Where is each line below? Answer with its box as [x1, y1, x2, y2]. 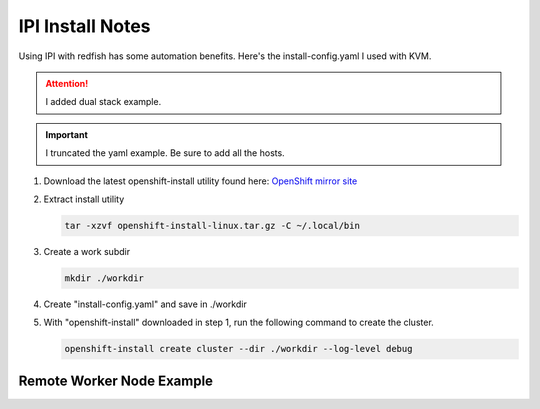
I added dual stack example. [45, 96, 162, 108]
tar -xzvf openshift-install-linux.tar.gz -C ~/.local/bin [64, 220, 360, 231]
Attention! [45, 77, 89, 89]
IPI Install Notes [18, 15, 151, 37]
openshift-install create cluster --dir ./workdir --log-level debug [64, 343, 413, 355]
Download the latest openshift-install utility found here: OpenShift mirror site [43, 175, 358, 187]
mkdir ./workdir [64, 272, 145, 284]
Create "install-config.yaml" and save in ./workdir [43, 298, 247, 310]
